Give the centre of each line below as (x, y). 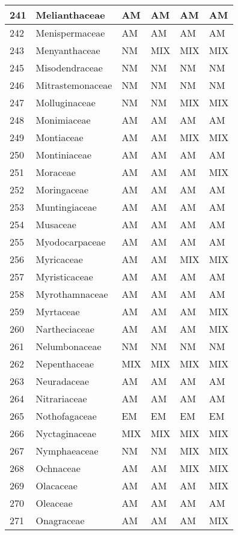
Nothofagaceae (66, 416)
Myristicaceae (64, 277)
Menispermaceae (70, 33)
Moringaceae (62, 189)
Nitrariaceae (61, 398)
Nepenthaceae (65, 364)
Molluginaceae (66, 102)
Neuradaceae (63, 381)
